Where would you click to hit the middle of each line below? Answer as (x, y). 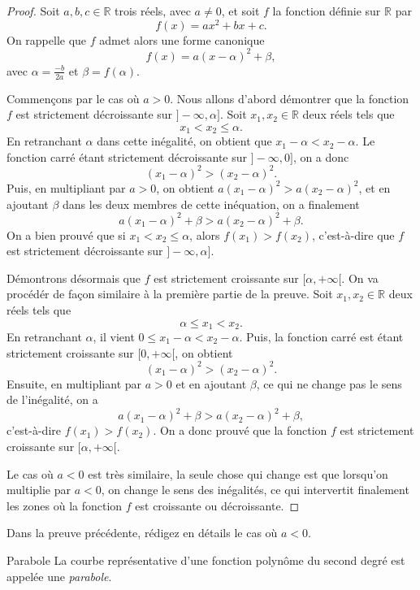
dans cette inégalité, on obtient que (184, 141)
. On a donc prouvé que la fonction (240, 430)
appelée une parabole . (59, 576)
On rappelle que (47, 39)
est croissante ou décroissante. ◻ (217, 505)
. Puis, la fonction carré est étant (321, 337)
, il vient (114, 337)
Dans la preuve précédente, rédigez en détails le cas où (142, 533)
